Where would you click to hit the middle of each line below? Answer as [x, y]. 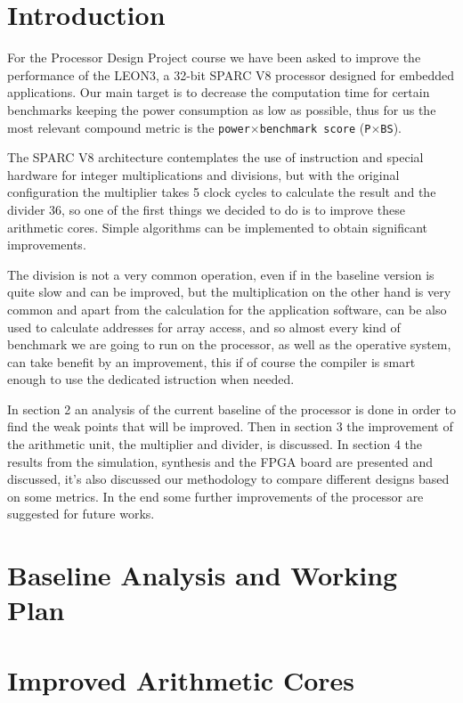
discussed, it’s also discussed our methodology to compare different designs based [228, 479]
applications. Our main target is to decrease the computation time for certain [219, 92]
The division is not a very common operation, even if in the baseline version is [221, 274]
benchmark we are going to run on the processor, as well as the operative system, [229, 344]
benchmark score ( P [315, 127]
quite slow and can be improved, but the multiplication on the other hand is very [229, 292]
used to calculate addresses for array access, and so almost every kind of [204, 327]
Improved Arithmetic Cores [181, 679]
